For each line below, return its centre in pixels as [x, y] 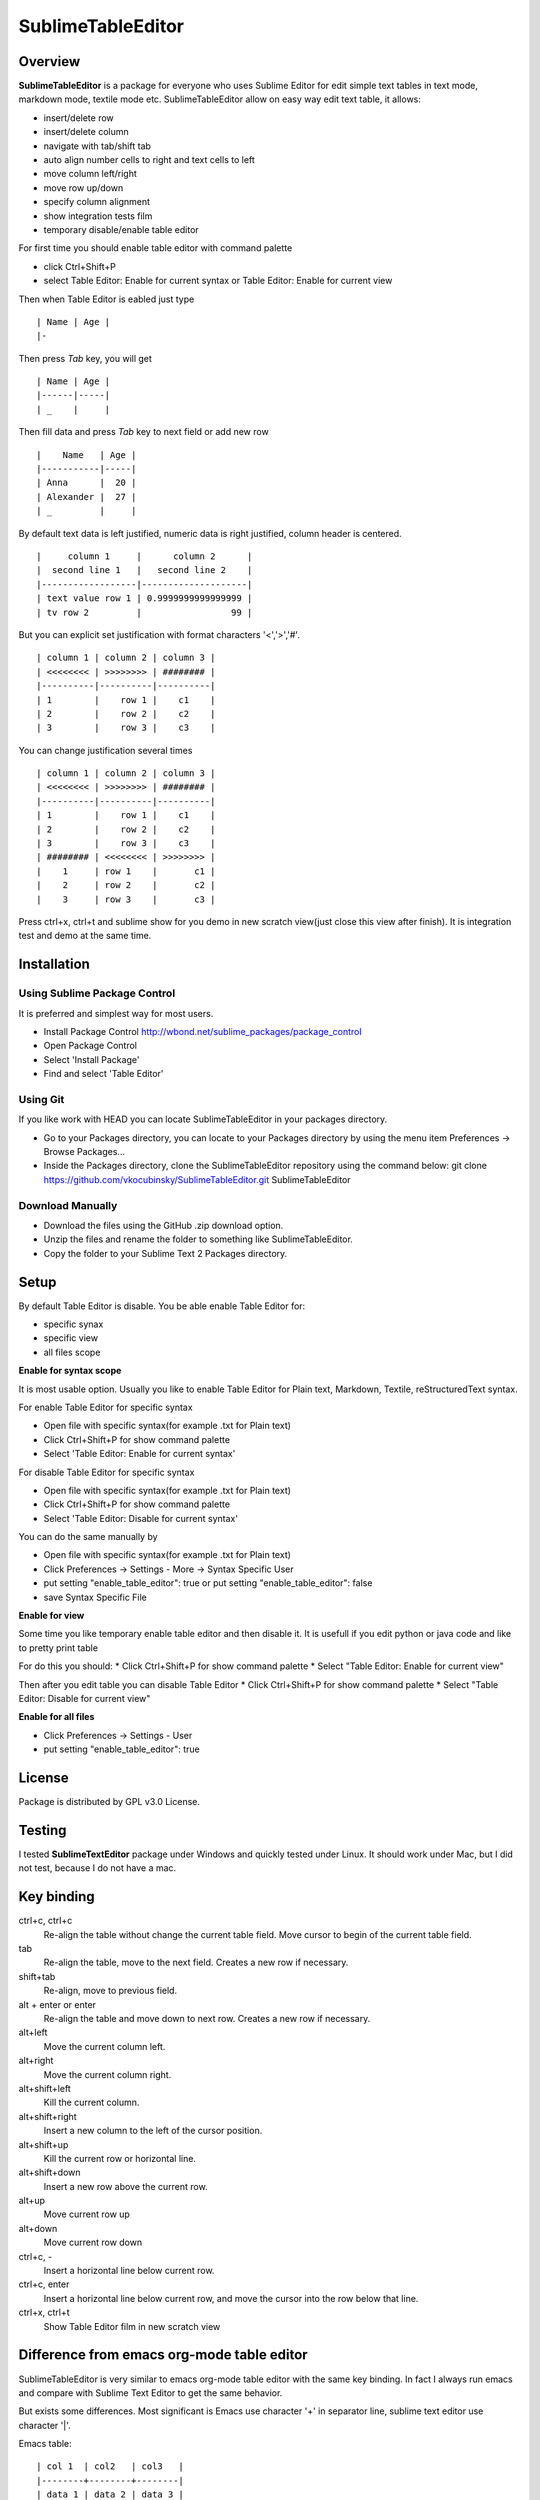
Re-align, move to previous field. [110, 1991]
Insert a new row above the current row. [126, 2186]
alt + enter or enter [57, 2004]
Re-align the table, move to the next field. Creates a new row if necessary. [196, 1962]
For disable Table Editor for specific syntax [106, 1472]
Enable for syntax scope [70, 1371]
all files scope [72, 1352]
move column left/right [90, 174]
